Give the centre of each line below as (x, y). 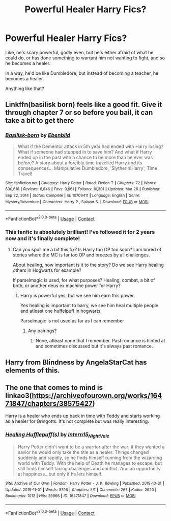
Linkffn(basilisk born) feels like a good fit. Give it (84, 105)
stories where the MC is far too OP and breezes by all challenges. (81, 255)
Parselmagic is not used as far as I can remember (72, 321)
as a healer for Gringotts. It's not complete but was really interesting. (77, 421)
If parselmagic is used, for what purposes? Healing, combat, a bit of (84, 280)
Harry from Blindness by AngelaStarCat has (76, 362)
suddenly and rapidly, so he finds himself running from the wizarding (90, 458)
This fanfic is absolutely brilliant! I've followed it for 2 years (80, 232)
